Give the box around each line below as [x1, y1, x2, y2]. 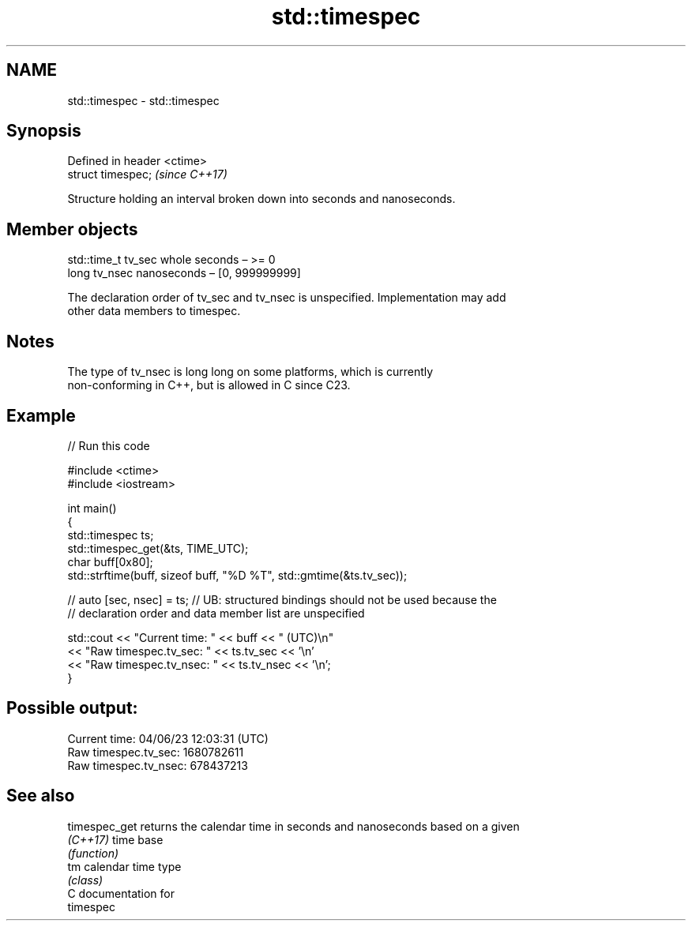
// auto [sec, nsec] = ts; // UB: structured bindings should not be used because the [67, 592, 497, 606]
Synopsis [6, 121, 81, 141]
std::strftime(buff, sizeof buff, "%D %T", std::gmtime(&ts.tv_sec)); [67, 568, 408, 582]
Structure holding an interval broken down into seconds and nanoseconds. [67, 192, 456, 206]
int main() [67, 501, 117, 515]
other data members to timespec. [67, 304, 241, 318]
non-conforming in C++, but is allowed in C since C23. [67, 378, 351, 392]
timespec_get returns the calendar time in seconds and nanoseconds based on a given [67, 819, 520, 833]
